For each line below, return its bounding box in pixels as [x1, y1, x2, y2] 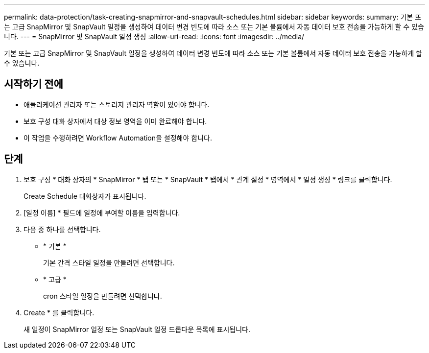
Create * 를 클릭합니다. [24, 308, 95, 317]
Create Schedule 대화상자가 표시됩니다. [24, 191, 146, 200]
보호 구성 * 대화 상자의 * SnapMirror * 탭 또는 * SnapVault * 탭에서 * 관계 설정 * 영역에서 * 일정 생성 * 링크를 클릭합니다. [24, 175, 392, 184]
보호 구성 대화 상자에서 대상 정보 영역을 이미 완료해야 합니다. [24, 117, 207, 125]
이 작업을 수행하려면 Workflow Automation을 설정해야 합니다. [24, 133, 212, 142]
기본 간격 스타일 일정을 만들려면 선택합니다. [43, 258, 175, 267]
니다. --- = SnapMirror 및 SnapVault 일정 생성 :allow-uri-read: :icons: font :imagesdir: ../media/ [4, 32, 305, 41]
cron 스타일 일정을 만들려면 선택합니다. [43, 291, 162, 300]
